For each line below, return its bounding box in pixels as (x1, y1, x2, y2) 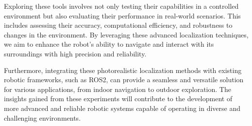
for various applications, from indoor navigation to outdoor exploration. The (4, 84, 231, 94)
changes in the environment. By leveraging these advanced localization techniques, (4, 29, 249, 39)
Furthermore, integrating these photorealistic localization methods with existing (4, 65, 242, 75)
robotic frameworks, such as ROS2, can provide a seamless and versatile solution (4, 74, 244, 85)
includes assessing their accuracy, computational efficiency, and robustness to (4, 20, 233, 30)
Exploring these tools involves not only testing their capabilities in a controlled (4, 1, 239, 11)
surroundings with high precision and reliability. (4, 48, 147, 58)
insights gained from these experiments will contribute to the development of (4, 93, 233, 104)
